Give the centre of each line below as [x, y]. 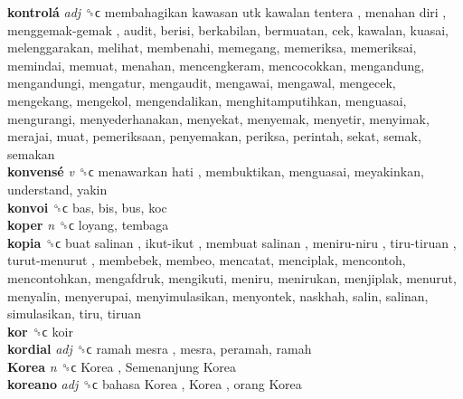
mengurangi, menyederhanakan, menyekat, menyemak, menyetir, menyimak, [218, 118]
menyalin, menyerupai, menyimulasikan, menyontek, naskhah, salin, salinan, [218, 295]
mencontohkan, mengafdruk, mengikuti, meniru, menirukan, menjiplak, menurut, [232, 277]
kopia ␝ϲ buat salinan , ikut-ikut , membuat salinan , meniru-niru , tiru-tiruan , [232, 242]
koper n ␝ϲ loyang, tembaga [88, 225]
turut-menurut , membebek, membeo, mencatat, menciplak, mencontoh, [207, 260]
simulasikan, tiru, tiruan [75, 313]
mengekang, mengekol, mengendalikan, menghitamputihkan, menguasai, [207, 100]
